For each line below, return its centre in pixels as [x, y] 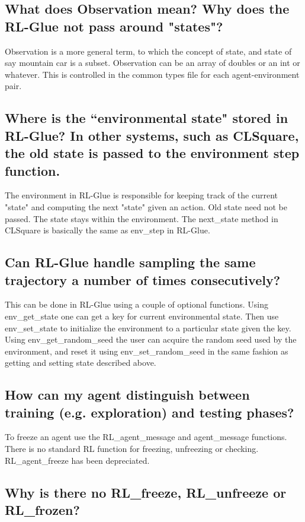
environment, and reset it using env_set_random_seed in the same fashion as [147, 351]
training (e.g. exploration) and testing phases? [150, 412]
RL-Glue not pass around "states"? [114, 26]
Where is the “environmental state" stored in [147, 118]
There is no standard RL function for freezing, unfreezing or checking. [132, 449]
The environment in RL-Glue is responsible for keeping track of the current [142, 195]
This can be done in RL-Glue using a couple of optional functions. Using [137, 304]
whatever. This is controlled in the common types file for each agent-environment [152, 74]
